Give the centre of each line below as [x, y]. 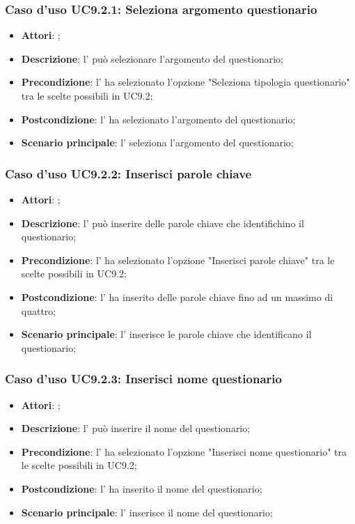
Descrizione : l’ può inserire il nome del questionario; [136, 428]
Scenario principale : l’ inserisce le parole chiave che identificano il [166, 334]
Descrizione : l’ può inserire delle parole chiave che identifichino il [163, 223]
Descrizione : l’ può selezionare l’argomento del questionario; [152, 58]
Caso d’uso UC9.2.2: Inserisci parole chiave [128, 173]
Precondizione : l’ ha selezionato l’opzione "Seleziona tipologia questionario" [186, 82]
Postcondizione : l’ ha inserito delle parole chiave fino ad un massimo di [177, 296]
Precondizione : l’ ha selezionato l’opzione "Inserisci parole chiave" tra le [178, 260]
